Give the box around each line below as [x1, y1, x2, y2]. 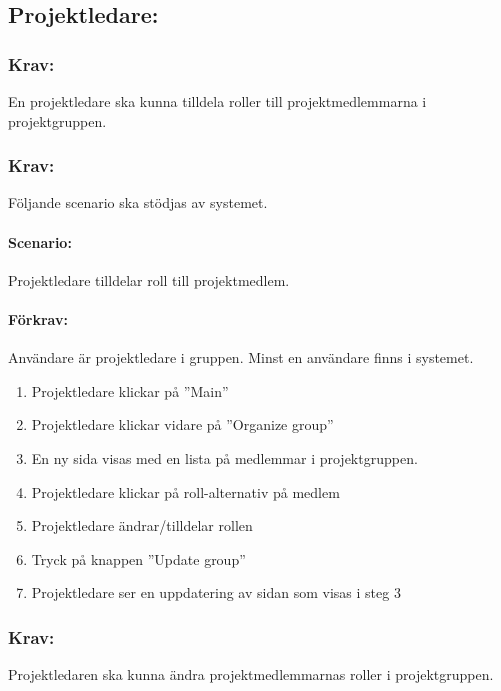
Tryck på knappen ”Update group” [31, 548, 246, 569]
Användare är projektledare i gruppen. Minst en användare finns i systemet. [8, 347, 474, 368]
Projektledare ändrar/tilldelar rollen [31, 515, 253, 536]
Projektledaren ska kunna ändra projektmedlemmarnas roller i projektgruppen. [8, 664, 494, 685]
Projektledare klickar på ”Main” [31, 380, 229, 401]
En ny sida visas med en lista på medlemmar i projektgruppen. [31, 447, 418, 468]
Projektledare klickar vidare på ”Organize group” [31, 414, 334, 435]
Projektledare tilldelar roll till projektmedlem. [8, 269, 290, 290]
